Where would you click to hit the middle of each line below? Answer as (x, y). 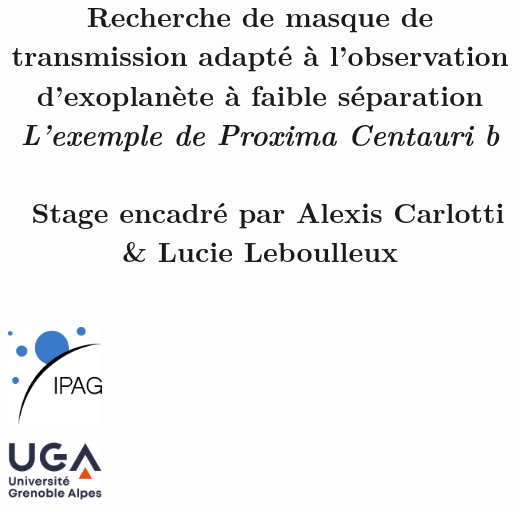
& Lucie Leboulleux (260, 250)
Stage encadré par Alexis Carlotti (268, 211)
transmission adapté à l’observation (260, 54)
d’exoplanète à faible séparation (260, 93)
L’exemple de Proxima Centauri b (260, 133)
